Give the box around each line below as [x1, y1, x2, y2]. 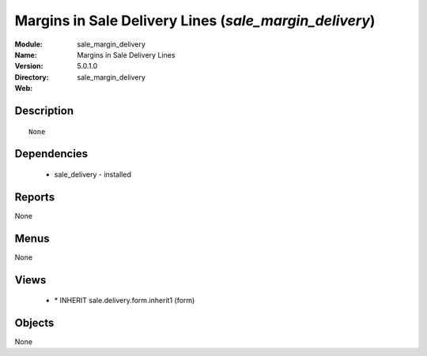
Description [14, 103, 74, 118]
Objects [14, 316, 55, 329]
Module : [14, 39, 43, 49]
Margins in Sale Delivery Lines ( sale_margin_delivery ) [14, 12, 376, 29]
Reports [14, 190, 55, 204]
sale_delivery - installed [54, 170, 132, 179]
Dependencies [14, 147, 89, 161]
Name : [14, 50, 37, 59]
